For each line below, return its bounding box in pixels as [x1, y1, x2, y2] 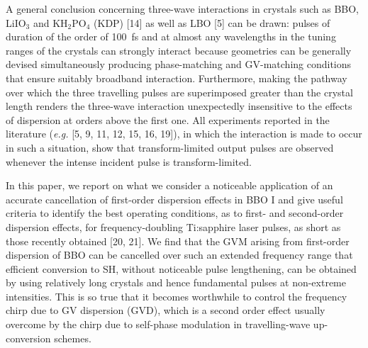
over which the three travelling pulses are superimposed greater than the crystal [6, 84, 353, 99]
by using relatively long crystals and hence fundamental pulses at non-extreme [6, 275, 347, 290]
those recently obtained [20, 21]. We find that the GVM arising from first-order [6, 233, 350, 248]
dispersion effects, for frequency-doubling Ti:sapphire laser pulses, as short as [6, 219, 341, 234]
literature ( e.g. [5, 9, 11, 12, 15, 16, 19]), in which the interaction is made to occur [6, 126, 362, 141]
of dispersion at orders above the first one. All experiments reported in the [6, 112, 330, 127]
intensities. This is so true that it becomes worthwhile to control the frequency [6, 288, 347, 303]
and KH [33, 15, 68, 30]
